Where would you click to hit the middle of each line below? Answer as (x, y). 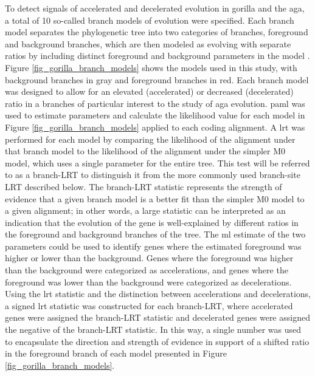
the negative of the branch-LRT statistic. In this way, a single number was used (153, 330)
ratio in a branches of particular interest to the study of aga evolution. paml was (155, 103)
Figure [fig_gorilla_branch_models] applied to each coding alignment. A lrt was (155, 127)
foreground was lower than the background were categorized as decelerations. (148, 282)
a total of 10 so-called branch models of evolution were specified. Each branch (150, 20)
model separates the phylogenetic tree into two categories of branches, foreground (157, 32)
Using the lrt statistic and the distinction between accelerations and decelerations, (158, 294)
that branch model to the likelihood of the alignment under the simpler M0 (145, 151)
